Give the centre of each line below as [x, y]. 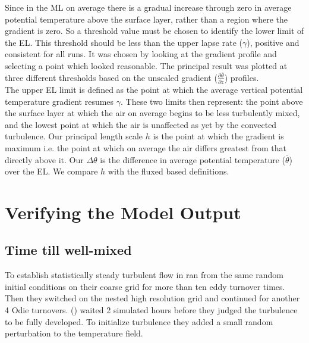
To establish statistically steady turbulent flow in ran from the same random [144, 275]
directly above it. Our [44, 159]
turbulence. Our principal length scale [74, 136]
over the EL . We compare [51, 171]
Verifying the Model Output [123, 212]
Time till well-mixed [68, 250]
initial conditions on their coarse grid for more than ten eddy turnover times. [145, 286]
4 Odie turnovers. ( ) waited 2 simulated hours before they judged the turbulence [151, 310]
